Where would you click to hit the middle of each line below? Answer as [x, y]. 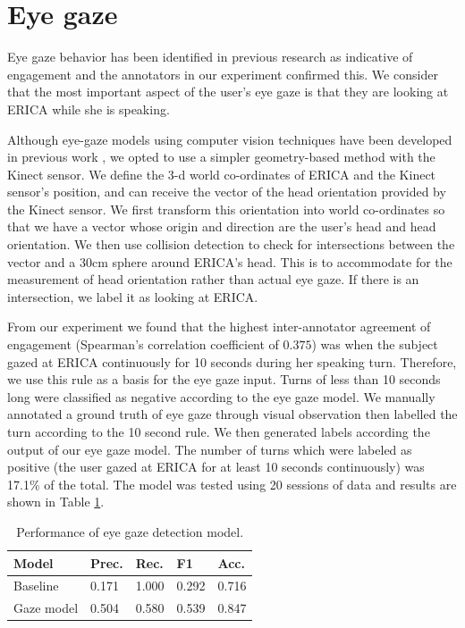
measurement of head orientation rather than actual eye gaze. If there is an [213, 279]
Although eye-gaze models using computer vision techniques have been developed [230, 139]
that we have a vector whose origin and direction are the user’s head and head [222, 226]
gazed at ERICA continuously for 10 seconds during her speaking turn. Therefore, [232, 361]
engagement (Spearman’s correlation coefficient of [143, 344]
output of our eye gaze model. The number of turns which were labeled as [210, 449]
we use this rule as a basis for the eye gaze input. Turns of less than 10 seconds [224, 379]
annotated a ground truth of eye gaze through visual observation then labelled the [232, 414]
